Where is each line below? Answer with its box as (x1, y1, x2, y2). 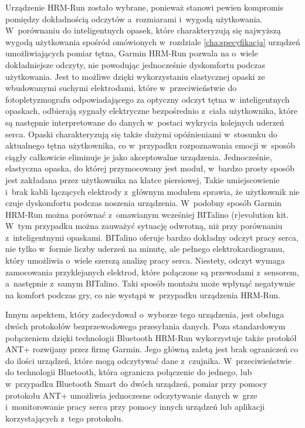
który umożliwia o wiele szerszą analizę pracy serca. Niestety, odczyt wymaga (5, 254, 285, 267)
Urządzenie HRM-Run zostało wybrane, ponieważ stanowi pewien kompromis (5, 1, 284, 13)
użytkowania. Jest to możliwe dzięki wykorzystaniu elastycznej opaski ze (5, 70, 265, 82)
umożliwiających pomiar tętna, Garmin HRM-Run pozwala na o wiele (5, 47, 258, 59)
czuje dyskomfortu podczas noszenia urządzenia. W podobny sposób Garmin (5, 197, 282, 209)
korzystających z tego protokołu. (5, 412, 124, 424)
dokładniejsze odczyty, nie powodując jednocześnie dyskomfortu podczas (5, 58, 265, 70)
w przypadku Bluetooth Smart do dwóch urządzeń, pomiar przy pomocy (5, 378, 267, 389)
